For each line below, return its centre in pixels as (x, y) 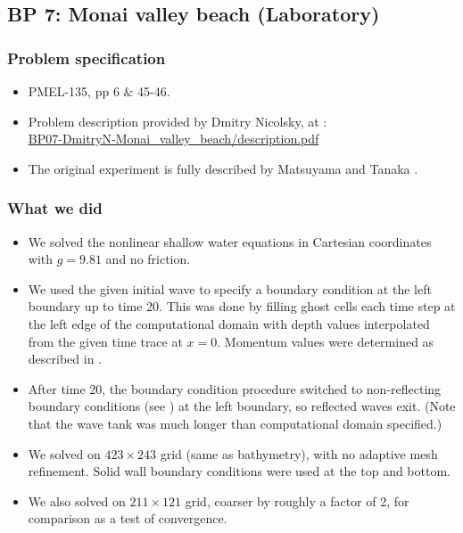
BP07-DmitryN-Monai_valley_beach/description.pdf (174, 139)
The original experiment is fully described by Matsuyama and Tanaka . (223, 168)
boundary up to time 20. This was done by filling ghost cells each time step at (242, 306)
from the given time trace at (105, 341)
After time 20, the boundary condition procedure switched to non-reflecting (235, 388)
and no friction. (148, 259)
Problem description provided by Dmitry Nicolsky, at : (178, 121)
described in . (65, 359)
